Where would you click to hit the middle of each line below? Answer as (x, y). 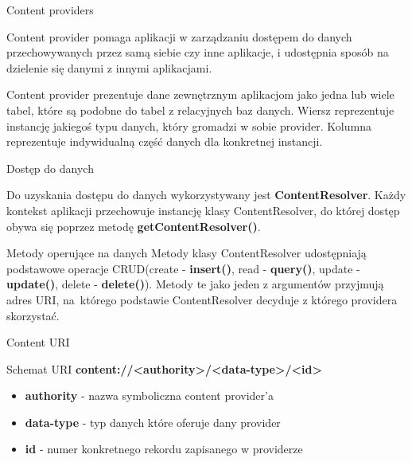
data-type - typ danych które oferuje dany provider (153, 422)
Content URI (38, 342)
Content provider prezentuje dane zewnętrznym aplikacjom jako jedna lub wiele (200, 94)
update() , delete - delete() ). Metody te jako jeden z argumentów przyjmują (195, 284)
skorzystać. (33, 315)
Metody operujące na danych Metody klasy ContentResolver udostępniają (187, 253)
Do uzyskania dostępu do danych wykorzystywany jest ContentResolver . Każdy (206, 195)
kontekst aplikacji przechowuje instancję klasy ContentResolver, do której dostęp (203, 210)
